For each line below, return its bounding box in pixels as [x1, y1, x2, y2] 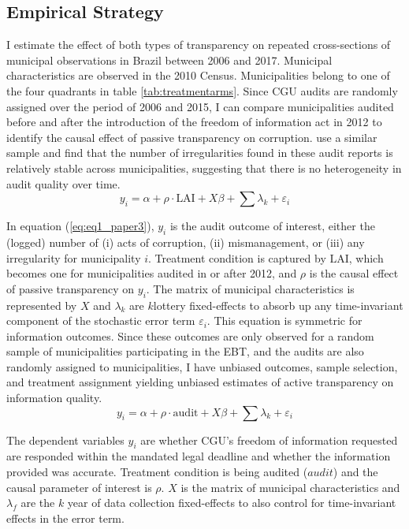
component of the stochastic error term [6, 312, 195, 329]
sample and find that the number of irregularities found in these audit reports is [6, 144, 393, 161]
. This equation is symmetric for [206, 312, 363, 329]
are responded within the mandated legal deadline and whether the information [6, 448, 391, 464]
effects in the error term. [6, 509, 125, 526]
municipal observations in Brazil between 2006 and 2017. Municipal [6, 51, 333, 68]
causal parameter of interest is [6, 479, 152, 495]
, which [348, 249, 384, 266]
